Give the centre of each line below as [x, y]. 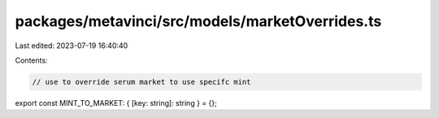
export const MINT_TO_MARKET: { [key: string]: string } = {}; [116, 103]
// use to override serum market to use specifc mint [141, 82]
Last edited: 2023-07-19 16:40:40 [72, 46]
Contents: [31, 60]
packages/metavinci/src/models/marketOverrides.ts [198, 21]
